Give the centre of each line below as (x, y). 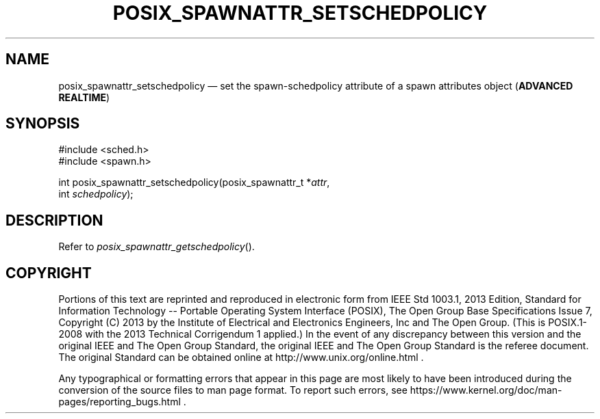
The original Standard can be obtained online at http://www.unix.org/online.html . (241, 357)
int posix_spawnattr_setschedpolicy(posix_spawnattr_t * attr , (194, 183)
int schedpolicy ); (96, 194)
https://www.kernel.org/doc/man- (486, 390)
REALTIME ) (84, 97)
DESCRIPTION (54, 220)
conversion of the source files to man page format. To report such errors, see (233, 390)
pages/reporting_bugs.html (120, 402)
